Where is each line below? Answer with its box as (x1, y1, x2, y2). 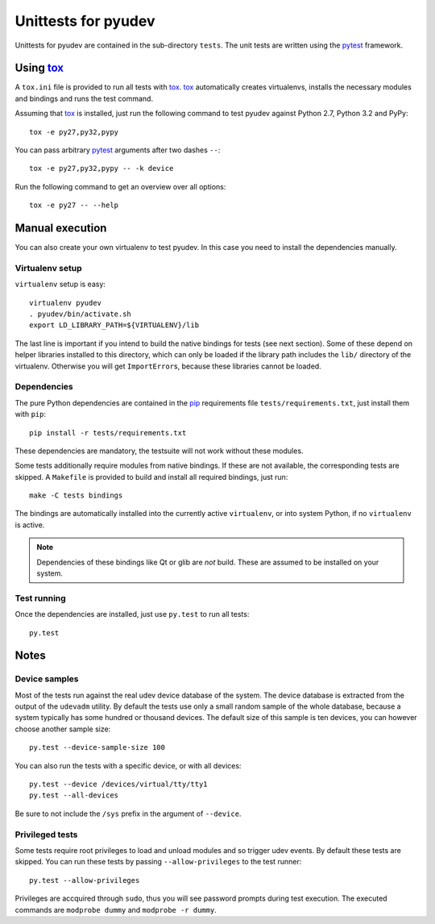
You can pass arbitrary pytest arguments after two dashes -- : (14, 145, 221, 155)
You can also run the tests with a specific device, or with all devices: (14, 760, 242, 770)
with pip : (14, 410, 46, 419)
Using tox (14, 61, 64, 75)
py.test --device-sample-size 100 (29, 743, 165, 752)
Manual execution (14, 222, 107, 235)
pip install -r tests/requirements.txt (29, 428, 187, 437)
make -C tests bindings (29, 491, 123, 500)
